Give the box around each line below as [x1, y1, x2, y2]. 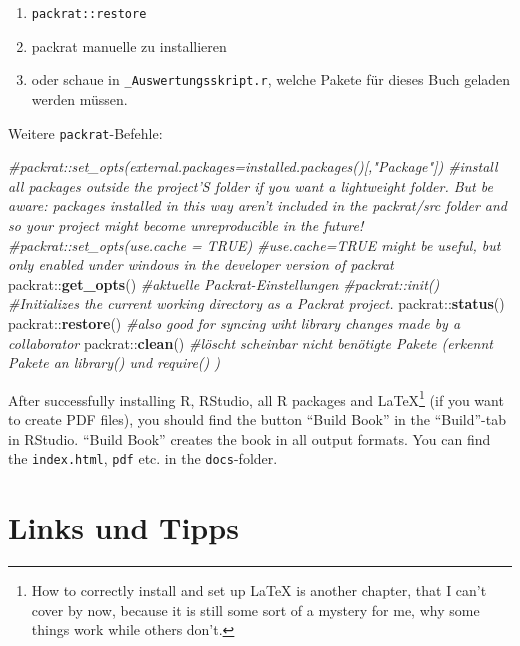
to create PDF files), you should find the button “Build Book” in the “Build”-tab [8, 408, 507, 429]
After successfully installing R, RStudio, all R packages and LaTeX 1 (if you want [8, 386, 504, 410]
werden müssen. [31, 88, 128, 109]
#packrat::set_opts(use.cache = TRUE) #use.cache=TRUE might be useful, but [8, 234, 501, 255]
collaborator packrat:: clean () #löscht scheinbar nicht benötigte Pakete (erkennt [8, 332, 493, 353]
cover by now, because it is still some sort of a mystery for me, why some [31, 599, 480, 620]
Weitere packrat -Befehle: [8, 122, 163, 143]
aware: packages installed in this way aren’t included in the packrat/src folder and [8, 195, 508, 216]
